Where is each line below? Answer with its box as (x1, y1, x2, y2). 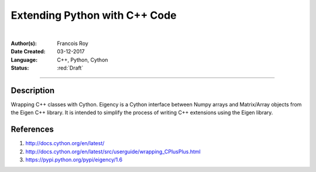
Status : (11, 64, 29, 71)
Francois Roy (57, 40, 89, 47)
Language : (11, 56, 38, 63)
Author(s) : (11, 40, 37, 47)
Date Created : (11, 48, 46, 55)
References (11, 125, 54, 135)
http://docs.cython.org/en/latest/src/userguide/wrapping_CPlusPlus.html (25, 148, 201, 155)
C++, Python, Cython (57, 56, 108, 63)
